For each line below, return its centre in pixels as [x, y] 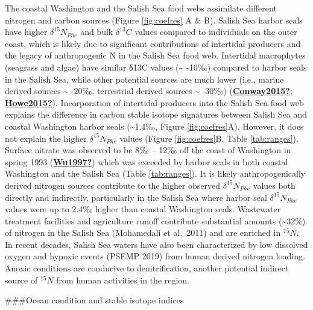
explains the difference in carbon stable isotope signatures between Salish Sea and [156, 114]
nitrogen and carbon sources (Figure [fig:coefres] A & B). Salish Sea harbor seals [154, 20]
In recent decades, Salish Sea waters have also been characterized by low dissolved [156, 244]
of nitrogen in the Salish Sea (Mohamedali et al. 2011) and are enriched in [143, 232]
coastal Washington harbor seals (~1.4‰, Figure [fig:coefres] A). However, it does [154, 126]
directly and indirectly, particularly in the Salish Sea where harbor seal [136, 197]
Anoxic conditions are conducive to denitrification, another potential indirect [147, 268]
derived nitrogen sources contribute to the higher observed [113, 185]
